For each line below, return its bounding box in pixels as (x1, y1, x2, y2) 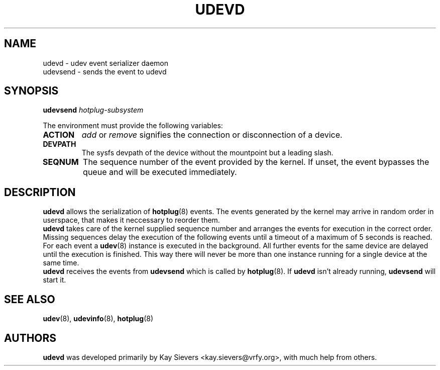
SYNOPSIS (4, 84, 59, 98)
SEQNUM (43, 157, 79, 167)
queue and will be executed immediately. (83, 167, 237, 177)
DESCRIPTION (4, 186, 76, 199)
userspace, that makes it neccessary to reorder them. (43, 216, 220, 225)
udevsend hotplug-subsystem (43, 106, 144, 115)
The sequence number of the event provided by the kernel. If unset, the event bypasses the (83, 157, 429, 167)
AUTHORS (4, 331, 57, 344)
